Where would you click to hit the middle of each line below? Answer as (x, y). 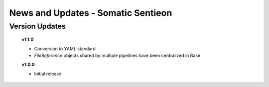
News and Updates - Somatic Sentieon (91, 13)
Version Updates (37, 26)
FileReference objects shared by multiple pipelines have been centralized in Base (117, 55)
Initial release (48, 74)
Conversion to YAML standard (65, 48)
